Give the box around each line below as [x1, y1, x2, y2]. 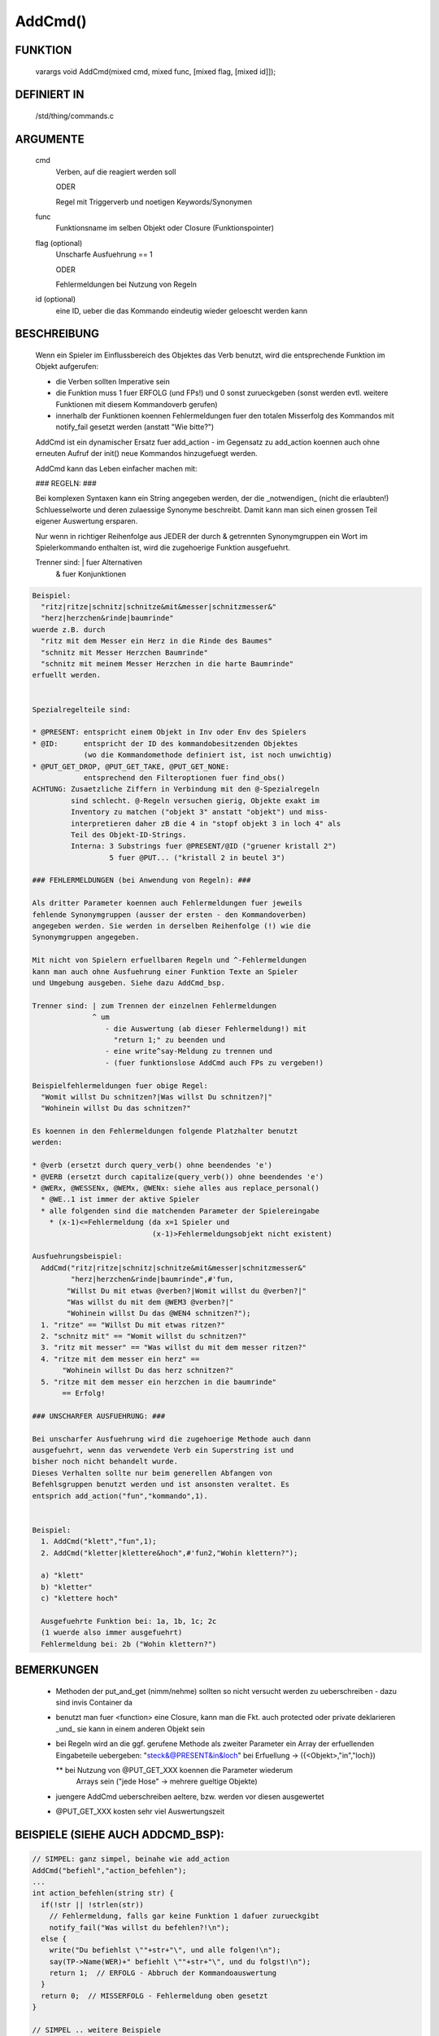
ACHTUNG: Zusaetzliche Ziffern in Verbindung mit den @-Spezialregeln [32, 784, 320, 794]
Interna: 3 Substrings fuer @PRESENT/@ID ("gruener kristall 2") [70, 841, 337, 851]
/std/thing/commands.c [35, 111, 114, 121]
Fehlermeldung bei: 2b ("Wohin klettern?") [41, 1639, 217, 1648]
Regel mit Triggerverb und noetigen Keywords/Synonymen [55, 196, 253, 207]
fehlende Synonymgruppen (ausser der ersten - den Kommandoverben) [32, 910, 307, 919]
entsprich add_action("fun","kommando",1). [32, 1491, 209, 1500]
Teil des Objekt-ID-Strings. [70, 830, 187, 839]
